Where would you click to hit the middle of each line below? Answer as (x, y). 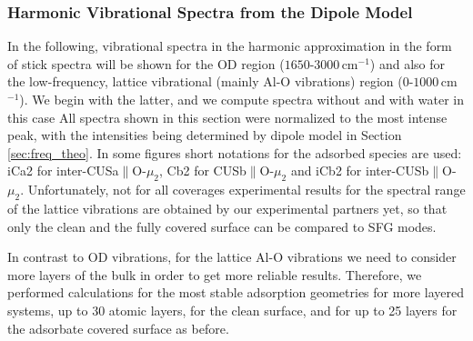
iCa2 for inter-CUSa (63, 170)
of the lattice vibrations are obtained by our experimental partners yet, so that (227, 208)
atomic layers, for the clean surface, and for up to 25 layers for (283, 310)
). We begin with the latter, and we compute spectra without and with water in (242, 99)
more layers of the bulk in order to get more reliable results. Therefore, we (215, 274)
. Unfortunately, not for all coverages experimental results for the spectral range (243, 190)
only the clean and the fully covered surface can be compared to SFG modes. (222, 226)
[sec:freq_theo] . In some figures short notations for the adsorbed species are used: (235, 152)
